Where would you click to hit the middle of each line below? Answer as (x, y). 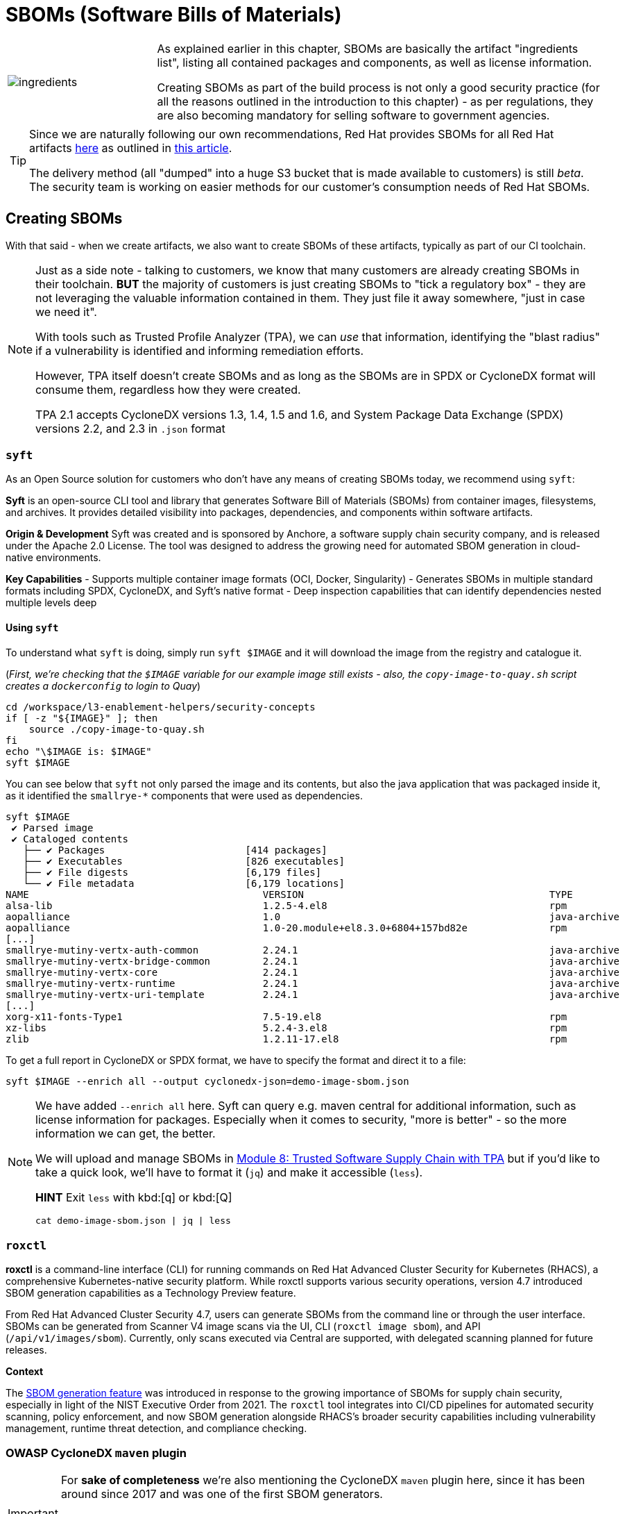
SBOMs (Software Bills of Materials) (174, 15)
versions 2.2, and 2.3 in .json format (130, 428)
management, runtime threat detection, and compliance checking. (156, 1429)
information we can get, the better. (126, 1133)
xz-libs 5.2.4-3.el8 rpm (286, 1028)
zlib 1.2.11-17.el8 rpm (286, 1039)
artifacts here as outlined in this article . (131, 148)
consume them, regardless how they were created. (168, 389)
